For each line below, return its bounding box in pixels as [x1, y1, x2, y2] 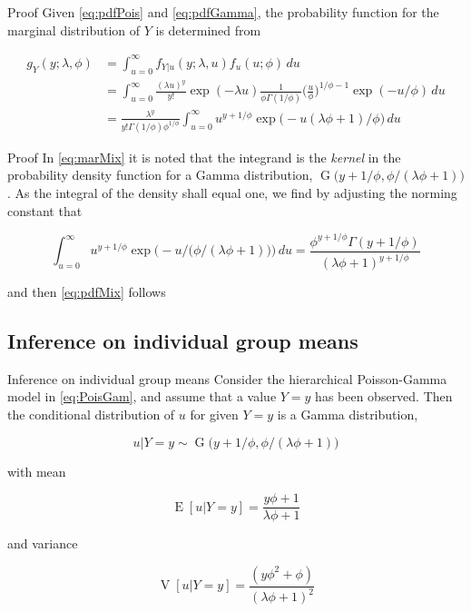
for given [190, 405, 239, 424]
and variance [7, 534, 78, 553]
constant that [7, 201, 83, 220]
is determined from [155, 20, 261, 39]
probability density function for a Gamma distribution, [7, 165, 313, 184]
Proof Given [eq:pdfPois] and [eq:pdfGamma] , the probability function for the [7, 3, 439, 21]
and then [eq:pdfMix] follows [7, 282, 166, 301]
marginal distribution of [7, 20, 141, 39]
